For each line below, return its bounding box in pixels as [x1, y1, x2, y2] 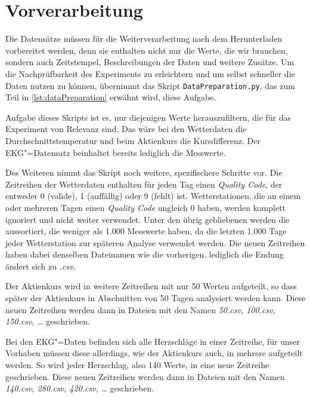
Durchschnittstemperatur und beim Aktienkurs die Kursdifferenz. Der [5, 134, 261, 146]
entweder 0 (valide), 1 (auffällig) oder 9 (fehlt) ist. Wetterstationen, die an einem [5, 189, 301, 202]
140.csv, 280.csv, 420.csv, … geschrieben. [5, 382, 154, 394]
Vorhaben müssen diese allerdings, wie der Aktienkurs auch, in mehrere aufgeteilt [5, 347, 303, 359]
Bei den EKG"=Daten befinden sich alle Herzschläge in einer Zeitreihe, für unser [5, 335, 300, 347]
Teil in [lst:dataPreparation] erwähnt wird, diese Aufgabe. [5, 91, 216, 103]
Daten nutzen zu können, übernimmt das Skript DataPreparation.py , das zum [5, 79, 295, 91]
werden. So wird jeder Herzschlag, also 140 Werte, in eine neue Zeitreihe [5, 359, 269, 371]
